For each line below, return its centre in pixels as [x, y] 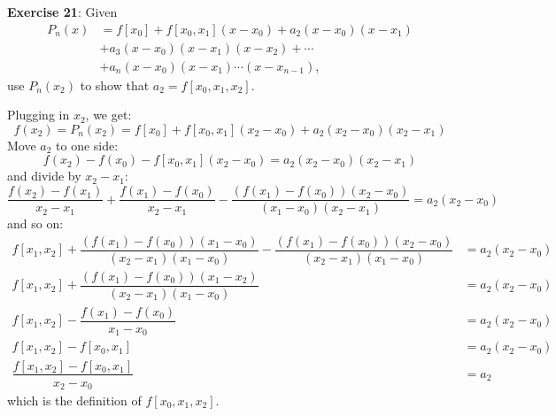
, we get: [108, 115]
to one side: [87, 145]
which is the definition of [74, 401]
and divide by [44, 176]
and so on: [35, 223]
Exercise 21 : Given [62, 12]
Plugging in [39, 115]
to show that [115, 85]
